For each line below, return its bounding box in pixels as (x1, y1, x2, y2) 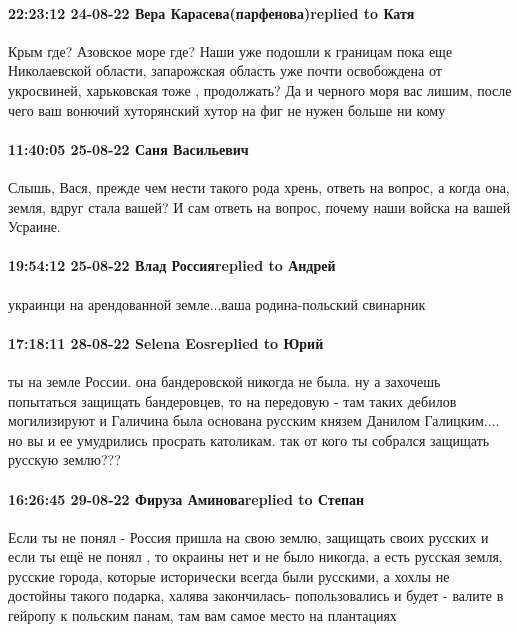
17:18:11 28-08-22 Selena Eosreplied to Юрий (8, 332, 324, 353)
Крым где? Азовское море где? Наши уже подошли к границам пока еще (8, 40, 453, 61)
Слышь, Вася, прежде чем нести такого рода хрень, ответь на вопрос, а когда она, (8, 176, 510, 197)
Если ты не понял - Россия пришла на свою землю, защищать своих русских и (8, 526, 489, 547)
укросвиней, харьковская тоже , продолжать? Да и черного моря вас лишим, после (8, 79, 512, 100)
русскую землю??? (8, 449, 121, 470)
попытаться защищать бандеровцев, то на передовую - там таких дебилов (8, 390, 457, 411)
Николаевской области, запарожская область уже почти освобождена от (8, 60, 442, 81)
